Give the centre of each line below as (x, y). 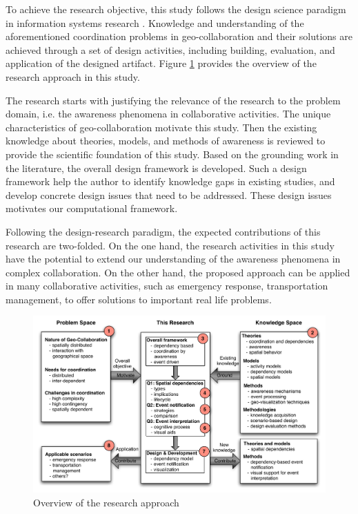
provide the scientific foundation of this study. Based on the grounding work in (172, 154)
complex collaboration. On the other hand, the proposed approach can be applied (178, 272)
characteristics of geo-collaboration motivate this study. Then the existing (161, 127)
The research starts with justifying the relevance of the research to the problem (173, 100)
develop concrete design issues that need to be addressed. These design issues (169, 194)
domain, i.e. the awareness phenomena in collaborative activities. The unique (168, 114)
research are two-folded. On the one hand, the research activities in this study (170, 245)
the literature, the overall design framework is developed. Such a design (156, 168)
